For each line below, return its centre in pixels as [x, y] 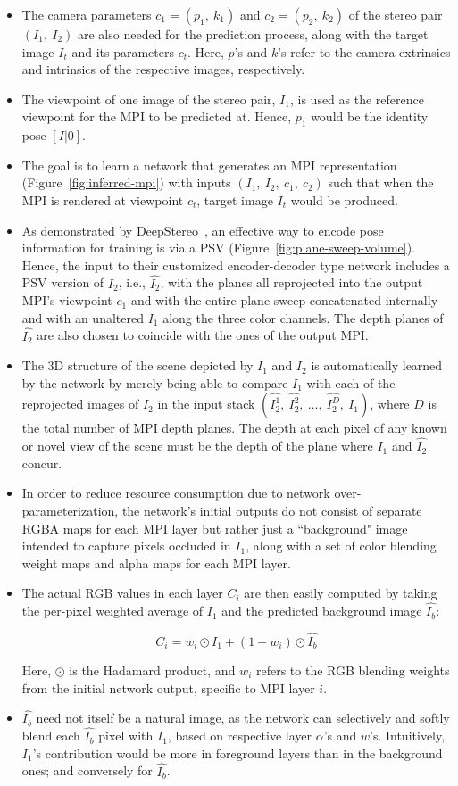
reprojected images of [80, 404]
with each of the [351, 382]
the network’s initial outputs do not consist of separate [272, 510]
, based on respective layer [240, 736]
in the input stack [206, 404]
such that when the [381, 182]
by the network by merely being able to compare [155, 382]
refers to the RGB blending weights [353, 670]
